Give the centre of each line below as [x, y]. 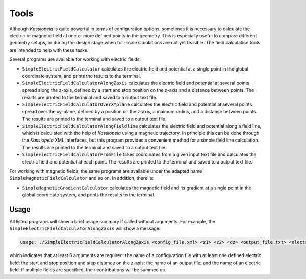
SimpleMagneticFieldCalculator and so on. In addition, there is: [82, 178]
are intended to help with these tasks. [49, 50]
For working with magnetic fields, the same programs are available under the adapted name [106, 171]
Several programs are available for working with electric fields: [75, 59]
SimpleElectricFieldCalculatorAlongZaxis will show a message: [85, 229]
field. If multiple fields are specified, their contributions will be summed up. [88, 270]
